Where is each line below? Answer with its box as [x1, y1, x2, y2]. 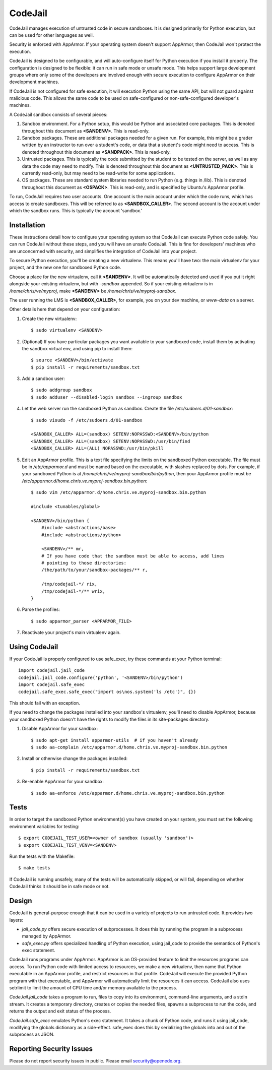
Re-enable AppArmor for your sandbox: [22, 779, 104, 785]
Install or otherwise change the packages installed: [22, 756, 128, 762]
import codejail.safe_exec [18, 682, 85, 687]
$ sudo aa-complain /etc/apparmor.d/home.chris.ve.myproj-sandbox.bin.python [31, 744, 228, 750]
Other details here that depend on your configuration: [9, 306, 120, 312]
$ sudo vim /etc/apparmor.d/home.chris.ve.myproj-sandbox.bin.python [31, 489, 207, 495]
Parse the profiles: [22, 606, 60, 612]
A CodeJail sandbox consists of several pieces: [9, 111, 108, 117]
